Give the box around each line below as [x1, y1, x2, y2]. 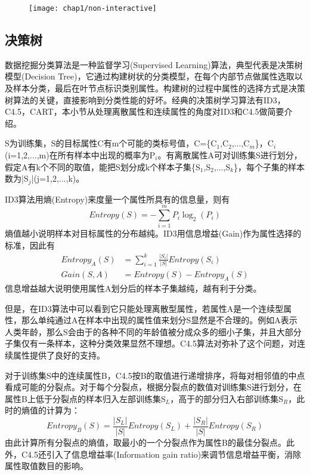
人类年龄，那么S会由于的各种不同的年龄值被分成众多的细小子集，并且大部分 [5, 325, 302, 338]
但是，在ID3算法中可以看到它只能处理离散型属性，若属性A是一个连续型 [5, 302, 284, 314]
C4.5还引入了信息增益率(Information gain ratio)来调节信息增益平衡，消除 [21, 448, 302, 460]
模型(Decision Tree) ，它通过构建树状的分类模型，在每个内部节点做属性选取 [5, 70, 294, 82]
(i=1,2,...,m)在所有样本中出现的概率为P [5, 149, 156, 161]
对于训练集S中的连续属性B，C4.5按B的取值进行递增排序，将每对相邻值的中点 [5, 369, 305, 381]
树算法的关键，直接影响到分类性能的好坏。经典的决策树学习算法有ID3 [5, 93, 277, 106]
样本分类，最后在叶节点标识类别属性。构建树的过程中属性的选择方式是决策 [13, 82, 305, 94]
